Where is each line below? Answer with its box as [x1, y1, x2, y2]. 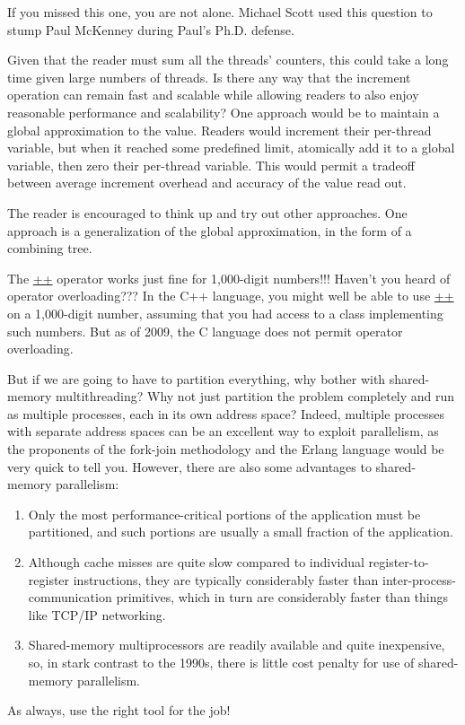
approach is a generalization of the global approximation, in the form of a [7, 221, 412, 240]
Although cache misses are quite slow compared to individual [28, 553, 364, 572]
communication [28, 588, 112, 607]
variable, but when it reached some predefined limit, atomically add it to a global [7, 138, 455, 157]
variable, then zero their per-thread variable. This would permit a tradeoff [7, 155, 415, 174]
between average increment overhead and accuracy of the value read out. [7, 173, 407, 192]
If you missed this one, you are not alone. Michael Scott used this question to [7, 3, 433, 21]
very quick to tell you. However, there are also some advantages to [7, 457, 372, 476]
